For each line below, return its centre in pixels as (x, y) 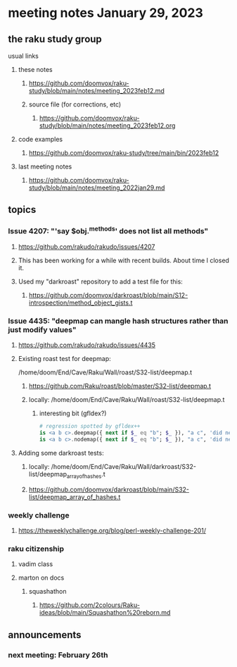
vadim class (36, 564)
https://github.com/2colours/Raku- (89, 605)
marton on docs (41, 578)
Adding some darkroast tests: (61, 453)
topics (22, 210)
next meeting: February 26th (58, 655)
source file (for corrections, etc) (75, 104)
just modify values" (42, 330)
